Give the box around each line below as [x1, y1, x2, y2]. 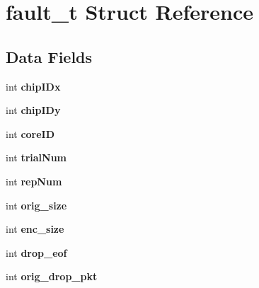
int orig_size [6, 197, 67, 212]
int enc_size [6, 221, 64, 236]
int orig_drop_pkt [6, 269, 98, 284]
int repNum [6, 173, 62, 188]
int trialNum [6, 150, 67, 165]
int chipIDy [6, 103, 61, 117]
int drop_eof [6, 245, 67, 260]
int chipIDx [6, 79, 61, 93]
